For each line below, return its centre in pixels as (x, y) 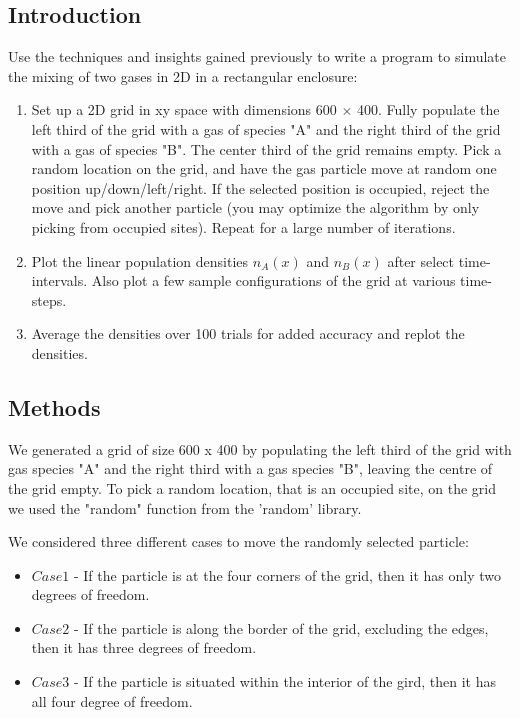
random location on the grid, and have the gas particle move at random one (264, 168)
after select (421, 260)
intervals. (59, 280)
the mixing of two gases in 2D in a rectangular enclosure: (183, 75)
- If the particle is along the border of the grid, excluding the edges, (281, 627)
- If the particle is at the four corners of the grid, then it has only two (287, 574)
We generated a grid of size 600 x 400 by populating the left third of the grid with (260, 448)
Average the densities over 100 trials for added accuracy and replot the (248, 333)
